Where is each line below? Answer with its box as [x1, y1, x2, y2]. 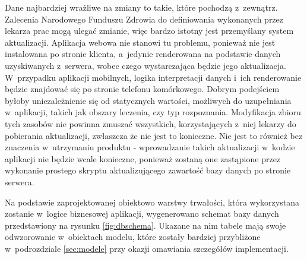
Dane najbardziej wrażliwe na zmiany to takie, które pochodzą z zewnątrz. [5, 1, 278, 13]
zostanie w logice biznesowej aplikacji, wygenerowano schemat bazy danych [5, 207, 279, 220]
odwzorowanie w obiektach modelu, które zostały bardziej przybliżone [5, 230, 261, 243]
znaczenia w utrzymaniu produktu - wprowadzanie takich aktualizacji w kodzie [5, 141, 295, 153]
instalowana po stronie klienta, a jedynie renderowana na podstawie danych [5, 48, 281, 60]
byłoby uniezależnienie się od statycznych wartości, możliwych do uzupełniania [5, 94, 292, 106]
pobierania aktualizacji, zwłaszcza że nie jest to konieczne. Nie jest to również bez [5, 129, 303, 141]
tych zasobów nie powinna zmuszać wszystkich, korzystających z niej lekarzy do [5, 117, 296, 129]
